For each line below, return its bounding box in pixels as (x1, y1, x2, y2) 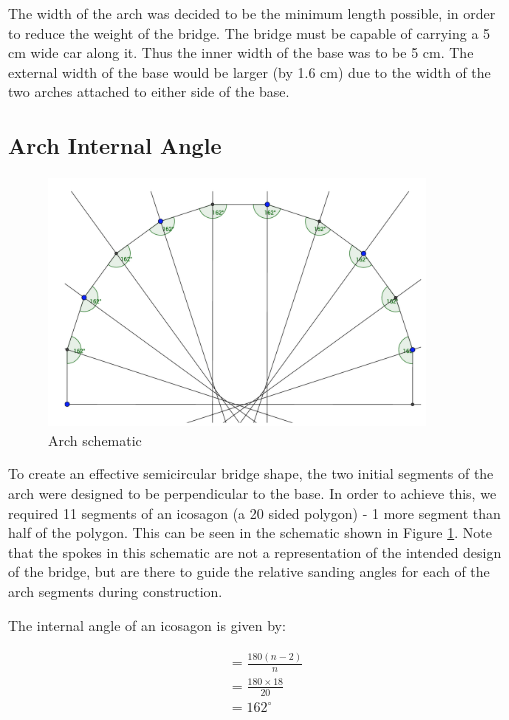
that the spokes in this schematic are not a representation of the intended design (8, 541, 502, 562)
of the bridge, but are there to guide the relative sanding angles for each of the (8, 561, 490, 582)
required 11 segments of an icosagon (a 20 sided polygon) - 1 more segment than (8, 502, 501, 523)
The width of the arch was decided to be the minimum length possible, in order (8, 3, 496, 23)
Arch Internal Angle (8, 130, 222, 161)
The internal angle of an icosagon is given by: (8, 614, 286, 635)
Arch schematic (48, 429, 142, 450)
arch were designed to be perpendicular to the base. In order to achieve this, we (8, 482, 497, 503)
